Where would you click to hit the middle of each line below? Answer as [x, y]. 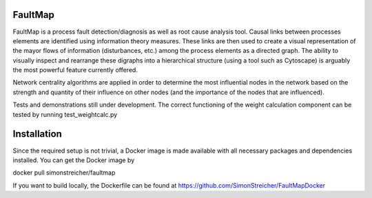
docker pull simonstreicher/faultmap [64, 173]
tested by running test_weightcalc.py [65, 114]
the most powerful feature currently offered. [75, 70]
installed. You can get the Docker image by [74, 160]
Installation [37, 134]
